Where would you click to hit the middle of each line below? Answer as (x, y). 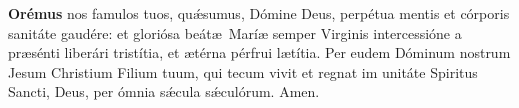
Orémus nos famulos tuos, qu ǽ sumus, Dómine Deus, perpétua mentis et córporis (259, 13)
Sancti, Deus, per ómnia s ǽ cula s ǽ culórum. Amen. (164, 91)
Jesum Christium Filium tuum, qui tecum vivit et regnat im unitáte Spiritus (243, 71)
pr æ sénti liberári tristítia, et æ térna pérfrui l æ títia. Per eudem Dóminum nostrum (259, 52)
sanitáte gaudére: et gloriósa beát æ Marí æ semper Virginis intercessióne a (235, 32)
